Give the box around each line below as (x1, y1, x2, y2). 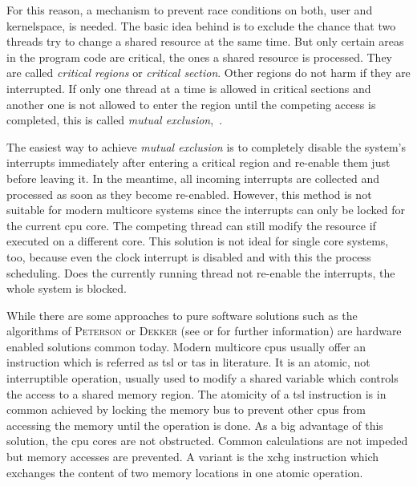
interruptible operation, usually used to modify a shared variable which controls (6, 370, 399, 387)
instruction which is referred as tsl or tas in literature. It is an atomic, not (6, 354, 370, 371)
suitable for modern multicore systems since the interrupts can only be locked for (6, 201, 405, 218)
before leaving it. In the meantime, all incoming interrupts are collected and (6, 169, 379, 186)
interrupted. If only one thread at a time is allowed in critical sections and (6, 79, 371, 96)
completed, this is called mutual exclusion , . (6, 111, 223, 128)
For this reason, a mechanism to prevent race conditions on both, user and (6, 2, 373, 18)
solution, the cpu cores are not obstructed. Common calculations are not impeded (6, 432, 408, 449)
